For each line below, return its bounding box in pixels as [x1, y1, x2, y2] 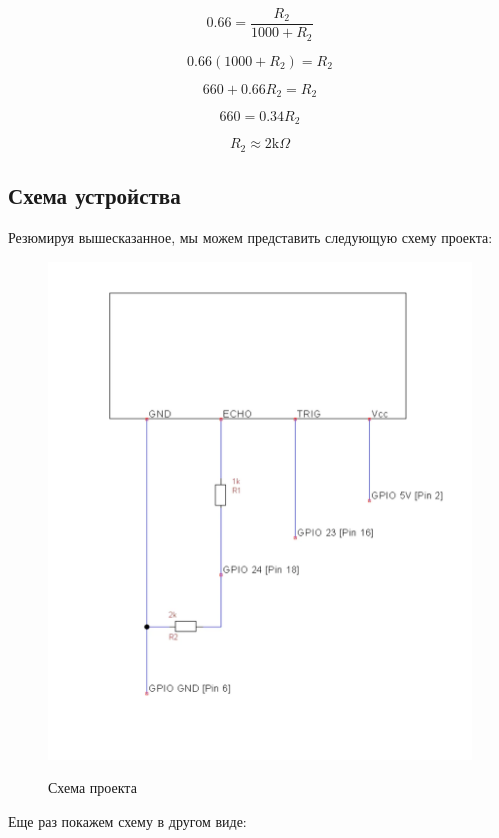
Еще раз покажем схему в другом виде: [8, 810, 247, 831]
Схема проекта [48, 777, 137, 798]
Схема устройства [8, 180, 181, 211]
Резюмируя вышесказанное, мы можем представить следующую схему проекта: [8, 227, 493, 248]
